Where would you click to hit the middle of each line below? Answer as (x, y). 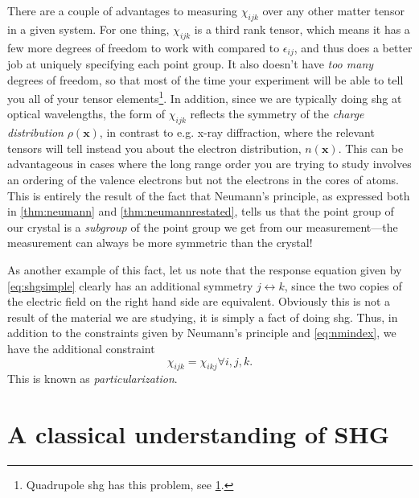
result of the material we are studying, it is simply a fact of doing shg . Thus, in (203, 317)
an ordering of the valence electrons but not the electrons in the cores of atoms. (203, 180)
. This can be (371, 148)
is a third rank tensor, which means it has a (302, 29)
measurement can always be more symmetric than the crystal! (160, 243)
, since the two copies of (343, 285)
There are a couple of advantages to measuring (123, 10)
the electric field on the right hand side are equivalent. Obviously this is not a (199, 301)
